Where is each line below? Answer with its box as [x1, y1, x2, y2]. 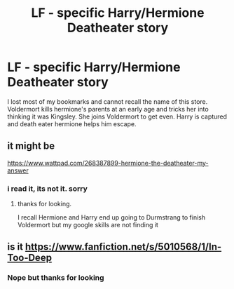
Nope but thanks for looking [7, 273, 104, 283]
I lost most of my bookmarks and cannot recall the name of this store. [7, 97, 208, 106]
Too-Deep [7, 252, 53, 264]
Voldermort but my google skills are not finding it [17, 221, 159, 229]
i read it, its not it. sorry [7, 184, 88, 194]
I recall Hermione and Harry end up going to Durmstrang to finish [17, 213, 205, 222]
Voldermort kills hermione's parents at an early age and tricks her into [7, 105, 209, 113]
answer [7, 166, 29, 175]
